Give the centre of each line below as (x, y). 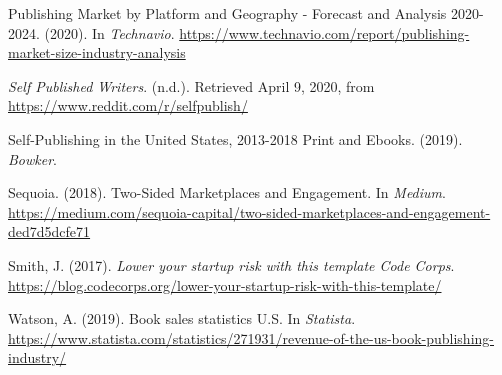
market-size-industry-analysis (97, 52)
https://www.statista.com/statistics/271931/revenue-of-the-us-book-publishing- (251, 337)
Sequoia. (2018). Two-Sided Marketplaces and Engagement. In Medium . (227, 192)
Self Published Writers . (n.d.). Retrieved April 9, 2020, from (191, 85)
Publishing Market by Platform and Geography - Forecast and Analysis (227, 13)
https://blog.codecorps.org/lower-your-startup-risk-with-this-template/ (225, 284)
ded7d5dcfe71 (49, 231)
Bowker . (33, 158)
